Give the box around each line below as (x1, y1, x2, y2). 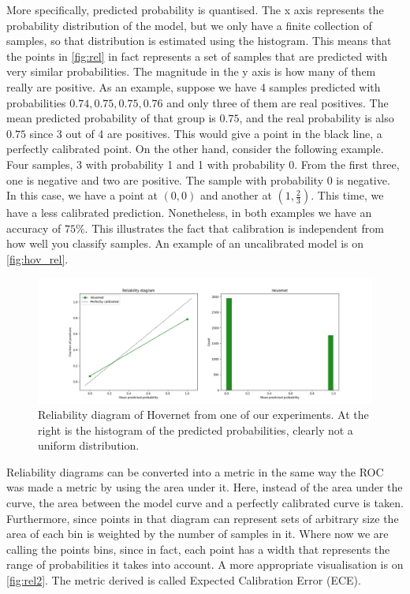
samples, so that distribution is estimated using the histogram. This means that (6, 32, 392, 49)
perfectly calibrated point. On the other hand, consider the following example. (6, 140, 384, 157)
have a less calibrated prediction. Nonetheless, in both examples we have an (6, 204, 372, 221)
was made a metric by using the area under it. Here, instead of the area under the (6, 479, 403, 495)
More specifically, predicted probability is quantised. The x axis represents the (6, 2, 384, 17)
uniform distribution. (38, 437, 140, 454)
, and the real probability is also (239, 110, 394, 126)
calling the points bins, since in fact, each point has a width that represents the (6, 540, 390, 557)
